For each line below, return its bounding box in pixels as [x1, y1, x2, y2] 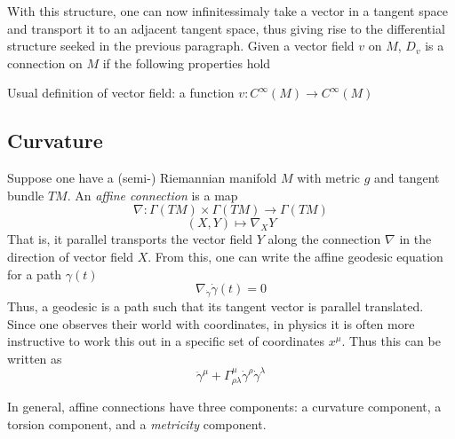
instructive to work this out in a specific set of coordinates [7, 332, 325, 350]
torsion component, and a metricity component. [7, 415, 267, 434]
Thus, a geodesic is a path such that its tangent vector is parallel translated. [7, 296, 424, 315]
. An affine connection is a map [67, 185, 238, 204]
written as [7, 349, 62, 367]
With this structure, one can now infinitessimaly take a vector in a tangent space [7, 2, 448, 20]
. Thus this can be [341, 332, 441, 350]
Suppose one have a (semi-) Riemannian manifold [7, 169, 277, 187]
